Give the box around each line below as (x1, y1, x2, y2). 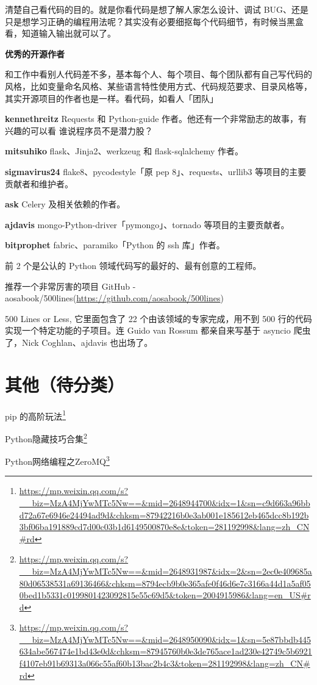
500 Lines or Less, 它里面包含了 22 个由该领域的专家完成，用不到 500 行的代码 (5, 312, 312, 325)
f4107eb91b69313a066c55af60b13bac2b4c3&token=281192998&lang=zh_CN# (19, 657, 310, 670)
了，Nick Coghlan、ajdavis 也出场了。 (5, 335, 153, 348)
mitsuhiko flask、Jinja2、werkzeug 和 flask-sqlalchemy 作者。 (5, 145, 244, 157)
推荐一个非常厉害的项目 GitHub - (5, 279, 136, 292)
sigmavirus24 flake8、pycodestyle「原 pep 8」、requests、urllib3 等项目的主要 (5, 165, 307, 178)
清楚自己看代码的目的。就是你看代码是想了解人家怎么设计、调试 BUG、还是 (5, 3, 309, 15)
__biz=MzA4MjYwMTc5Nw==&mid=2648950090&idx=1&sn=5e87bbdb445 (19, 633, 311, 645)
